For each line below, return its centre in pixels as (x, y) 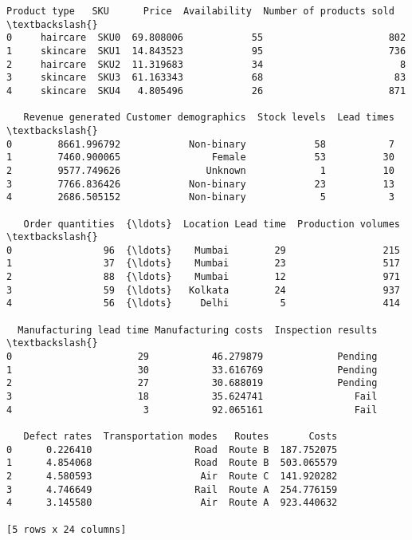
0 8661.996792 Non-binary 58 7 (200, 144)
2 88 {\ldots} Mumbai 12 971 (203, 277)
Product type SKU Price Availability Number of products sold (200, 11)
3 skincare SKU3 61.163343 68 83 (206, 78)
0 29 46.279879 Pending (192, 357)
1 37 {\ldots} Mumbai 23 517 (203, 264)
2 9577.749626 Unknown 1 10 (200, 170)
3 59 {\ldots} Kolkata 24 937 (203, 290)
